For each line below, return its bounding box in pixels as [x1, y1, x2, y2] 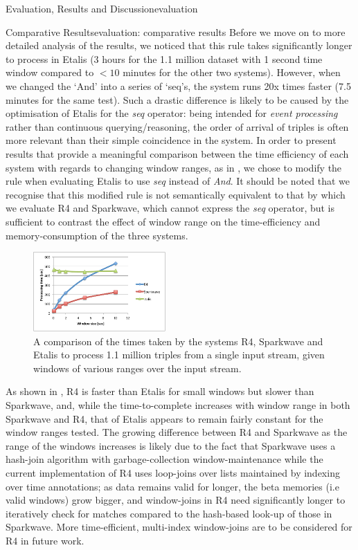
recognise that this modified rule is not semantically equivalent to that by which [6, 187, 346, 201]
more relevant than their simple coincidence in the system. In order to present [6, 133, 337, 147]
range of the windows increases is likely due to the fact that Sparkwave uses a [6, 438, 336, 452]
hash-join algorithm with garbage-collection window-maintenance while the [6, 452, 323, 466]
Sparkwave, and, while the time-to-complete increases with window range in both [6, 398, 350, 412]
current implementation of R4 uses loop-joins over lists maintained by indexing [6, 466, 340, 479]
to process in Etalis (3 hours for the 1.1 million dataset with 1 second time [6, 51, 323, 66]
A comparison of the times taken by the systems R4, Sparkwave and [33, 333, 323, 348]
